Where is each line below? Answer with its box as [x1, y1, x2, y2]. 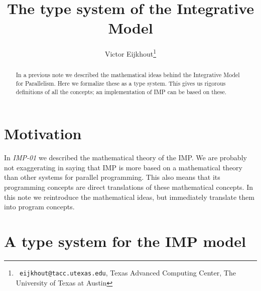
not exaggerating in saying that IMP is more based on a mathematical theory [4, 162, 243, 172]
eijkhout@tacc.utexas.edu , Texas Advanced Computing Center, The [19, 267, 236, 277]
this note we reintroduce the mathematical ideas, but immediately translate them [4, 191, 254, 202]
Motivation [4, 123, 82, 144]
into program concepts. [4, 201, 75, 212]
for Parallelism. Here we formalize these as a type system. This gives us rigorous [16, 79, 226, 88]
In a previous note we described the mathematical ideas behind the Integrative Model [16, 71, 240, 79]
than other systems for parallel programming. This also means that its [4, 172, 220, 182]
